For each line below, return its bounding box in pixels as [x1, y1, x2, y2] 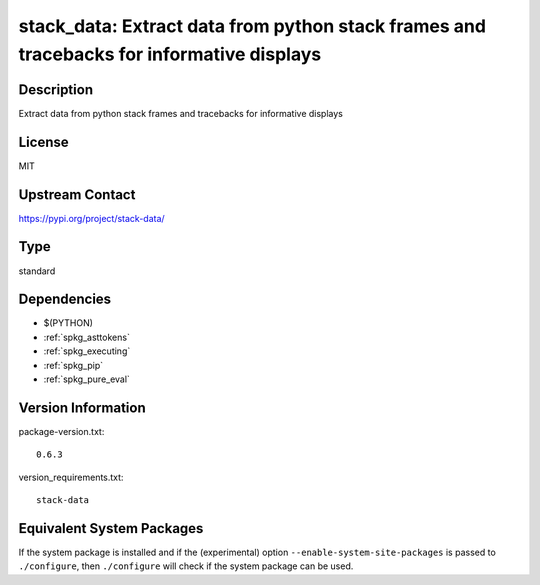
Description [18, 81, 94, 98]
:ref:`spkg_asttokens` [43, 331, 130, 343]
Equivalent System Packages [18, 520, 204, 537]
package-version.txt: [18, 425, 105, 437]
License [18, 133, 69, 150]
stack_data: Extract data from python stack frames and [18, 15, 487, 37]
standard [18, 265, 56, 277]
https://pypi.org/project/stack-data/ [18, 212, 165, 224]
